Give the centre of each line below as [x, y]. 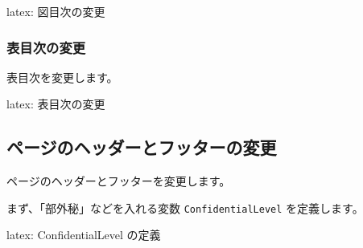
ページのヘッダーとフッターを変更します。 [119, 181]
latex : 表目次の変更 [56, 104]
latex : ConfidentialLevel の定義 [84, 235]
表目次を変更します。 [62, 77]
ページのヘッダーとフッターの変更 [142, 147]
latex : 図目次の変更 [56, 11]
